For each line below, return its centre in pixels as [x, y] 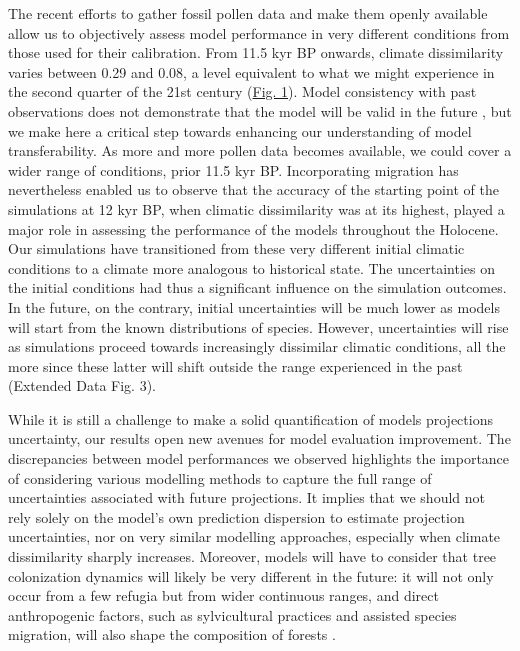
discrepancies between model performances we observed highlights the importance [259, 458]
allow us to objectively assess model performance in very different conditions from [259, 32]
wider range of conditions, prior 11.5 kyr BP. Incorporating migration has [233, 169]
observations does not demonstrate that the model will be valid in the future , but [260, 110]
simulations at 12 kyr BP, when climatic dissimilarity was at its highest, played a [256, 208]
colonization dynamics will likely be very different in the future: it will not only [251, 575]
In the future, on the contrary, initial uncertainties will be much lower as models [254, 306]
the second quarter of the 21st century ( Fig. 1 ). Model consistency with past [242, 91]
